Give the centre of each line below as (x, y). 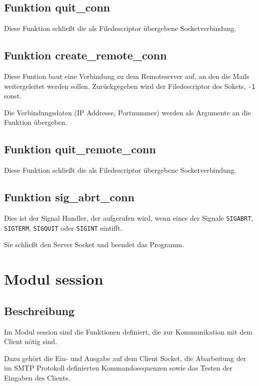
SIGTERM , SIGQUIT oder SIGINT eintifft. (63, 227)
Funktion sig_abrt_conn (69, 197)
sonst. (13, 96)
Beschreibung (39, 310)
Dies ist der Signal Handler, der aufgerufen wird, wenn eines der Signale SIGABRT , (129, 218)
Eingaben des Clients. (37, 377)
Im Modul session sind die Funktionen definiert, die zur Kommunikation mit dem (129, 331)
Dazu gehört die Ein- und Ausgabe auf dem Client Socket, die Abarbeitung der (125, 358)
